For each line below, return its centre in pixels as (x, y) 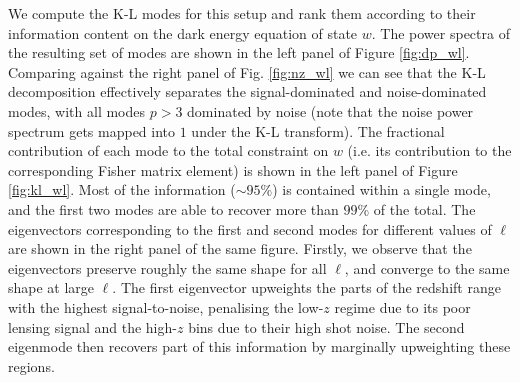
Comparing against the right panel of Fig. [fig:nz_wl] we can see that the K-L (247, 71)
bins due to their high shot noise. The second (326, 326)
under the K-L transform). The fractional (318, 130)
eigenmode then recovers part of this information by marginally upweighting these (259, 346)
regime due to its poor (402, 306)
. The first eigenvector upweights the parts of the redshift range (306, 287)
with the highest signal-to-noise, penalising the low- (166, 306)
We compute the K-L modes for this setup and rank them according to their (242, 13)
